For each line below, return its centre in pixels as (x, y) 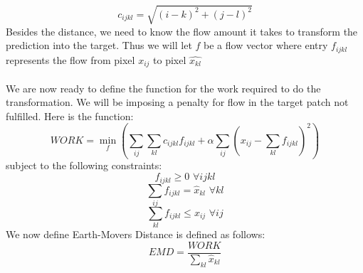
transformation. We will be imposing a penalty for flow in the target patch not (177, 102)
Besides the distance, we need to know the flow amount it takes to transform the (182, 31)
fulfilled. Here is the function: (70, 116)
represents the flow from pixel (70, 59)
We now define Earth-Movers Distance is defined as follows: (136, 234)
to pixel (170, 59)
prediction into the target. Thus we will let (99, 45)
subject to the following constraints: (84, 165)
